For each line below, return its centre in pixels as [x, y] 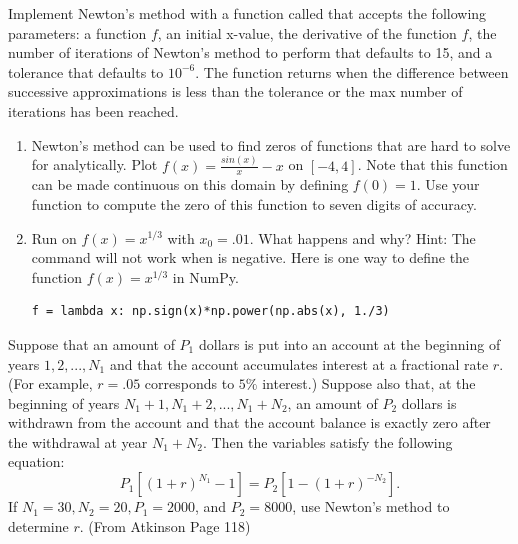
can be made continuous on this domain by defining [190, 184]
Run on [54, 237]
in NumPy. [205, 276]
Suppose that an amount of [91, 343]
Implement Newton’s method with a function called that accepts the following [247, 13]
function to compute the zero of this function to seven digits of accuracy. [254, 203]
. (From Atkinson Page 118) [165, 525]
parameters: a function [77, 32]
